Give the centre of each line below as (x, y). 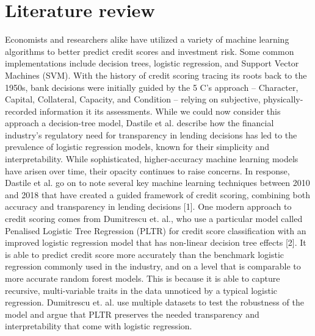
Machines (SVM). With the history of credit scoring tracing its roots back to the (156, 75)
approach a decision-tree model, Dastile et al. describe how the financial (139, 123)
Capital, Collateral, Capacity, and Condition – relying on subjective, (133, 99)
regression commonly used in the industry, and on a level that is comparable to (153, 266)
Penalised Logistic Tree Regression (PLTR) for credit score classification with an (156, 230)
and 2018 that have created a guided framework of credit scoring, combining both (158, 194)
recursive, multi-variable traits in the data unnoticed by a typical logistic (141, 290)
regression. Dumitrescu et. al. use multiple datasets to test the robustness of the (154, 302)
